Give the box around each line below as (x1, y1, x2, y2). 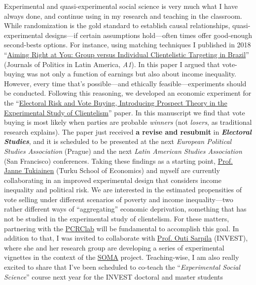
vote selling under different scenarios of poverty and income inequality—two (4, 194, 233, 204)
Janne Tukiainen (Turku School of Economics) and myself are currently (4, 165, 220, 176)
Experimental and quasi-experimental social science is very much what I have (4, 1, 238, 11)
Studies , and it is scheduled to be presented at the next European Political (4, 136, 232, 146)
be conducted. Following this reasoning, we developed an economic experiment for (4, 88, 252, 98)
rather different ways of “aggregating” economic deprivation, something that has (4, 204, 247, 214)
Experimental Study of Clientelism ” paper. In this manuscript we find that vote (4, 107, 245, 117)
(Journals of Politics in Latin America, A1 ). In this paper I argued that (4, 59, 220, 69)
